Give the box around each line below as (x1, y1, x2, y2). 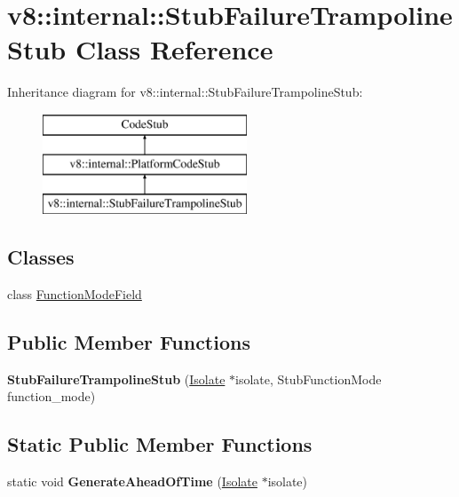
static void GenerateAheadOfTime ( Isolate (7, 472, 257, 491)
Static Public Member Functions (7, 430, 313, 458)
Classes (7, 243, 75, 271)
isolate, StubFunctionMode (235, 369, 382, 388)
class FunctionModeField (7, 285, 142, 304)
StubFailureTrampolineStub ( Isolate (7, 369, 226, 388)
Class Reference (75, 31, 273, 67)
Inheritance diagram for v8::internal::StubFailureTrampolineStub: (7, 83, 363, 101)
